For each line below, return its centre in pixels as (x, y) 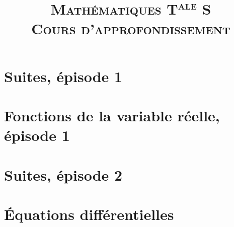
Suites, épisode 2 (63, 174)
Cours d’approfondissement (131, 28)
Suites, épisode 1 (63, 76)
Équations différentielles (89, 214)
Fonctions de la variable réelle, (112, 116)
